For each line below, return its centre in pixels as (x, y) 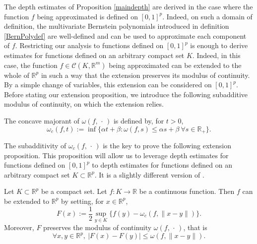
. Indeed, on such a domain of (207, 16)
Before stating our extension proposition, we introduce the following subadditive (126, 94)
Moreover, (19, 227)
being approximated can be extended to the (175, 65)
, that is (195, 227)
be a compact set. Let (74, 191)
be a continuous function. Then (187, 191)
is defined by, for (139, 120)
